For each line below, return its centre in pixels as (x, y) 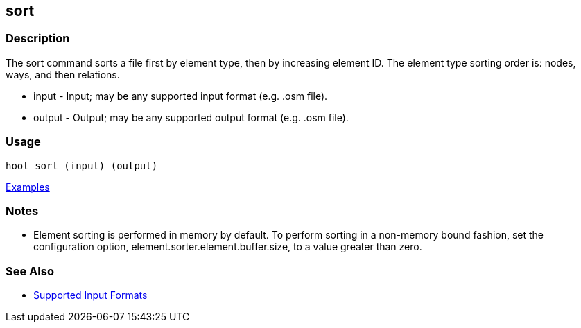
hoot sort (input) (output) (82, 165)
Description (38, 38)
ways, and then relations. (63, 74)
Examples (28, 187)
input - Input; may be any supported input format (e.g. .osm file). (181, 96)
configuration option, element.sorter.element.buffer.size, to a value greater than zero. (228, 247)
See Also (30, 271)
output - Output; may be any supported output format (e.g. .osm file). (191, 117)
